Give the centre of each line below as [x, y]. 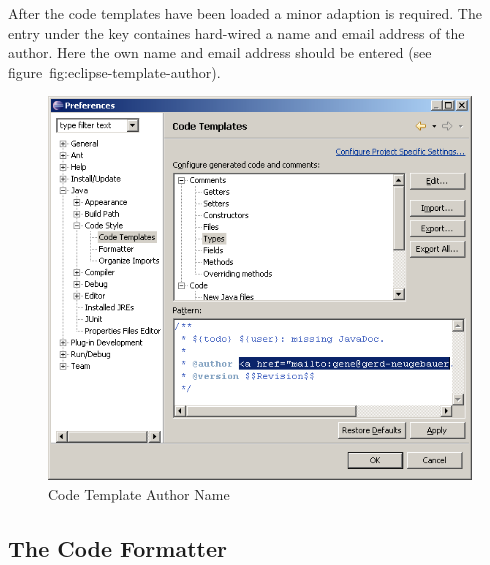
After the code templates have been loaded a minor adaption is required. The [245, 13]
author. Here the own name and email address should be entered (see [220, 52]
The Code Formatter [117, 547]
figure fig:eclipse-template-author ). [114, 71]
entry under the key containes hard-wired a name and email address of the [236, 32]
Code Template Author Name [139, 493]
